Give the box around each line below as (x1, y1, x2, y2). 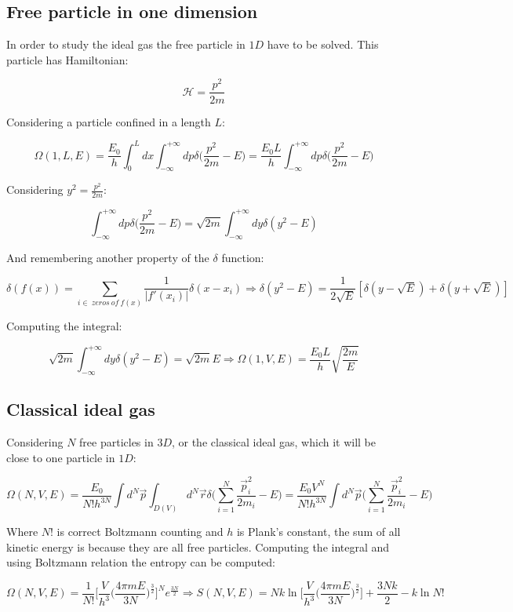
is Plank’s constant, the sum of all (236, 523, 401, 540)
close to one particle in (6, 449, 115, 465)
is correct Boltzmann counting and (56, 523, 224, 540)
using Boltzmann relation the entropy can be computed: (6, 554, 275, 570)
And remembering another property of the (6, 249, 209, 265)
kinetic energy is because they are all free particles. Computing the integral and (6, 538, 390, 555)
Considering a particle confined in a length (6, 113, 211, 129)
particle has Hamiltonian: (6, 51, 129, 67)
